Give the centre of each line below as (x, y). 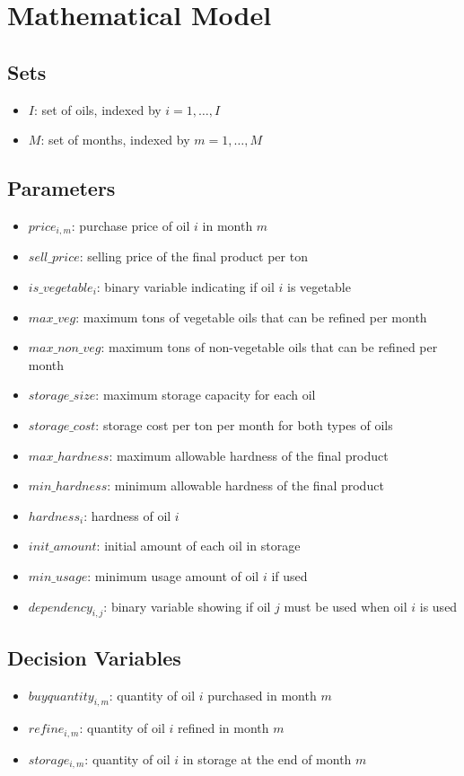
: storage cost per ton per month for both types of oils (244, 424)
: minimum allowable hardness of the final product (245, 485)
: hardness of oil (127, 515)
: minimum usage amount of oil (173, 575)
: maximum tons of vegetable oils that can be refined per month (251, 317)
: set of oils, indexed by (97, 109)
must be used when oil (346, 606)
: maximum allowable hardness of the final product (249, 455)
